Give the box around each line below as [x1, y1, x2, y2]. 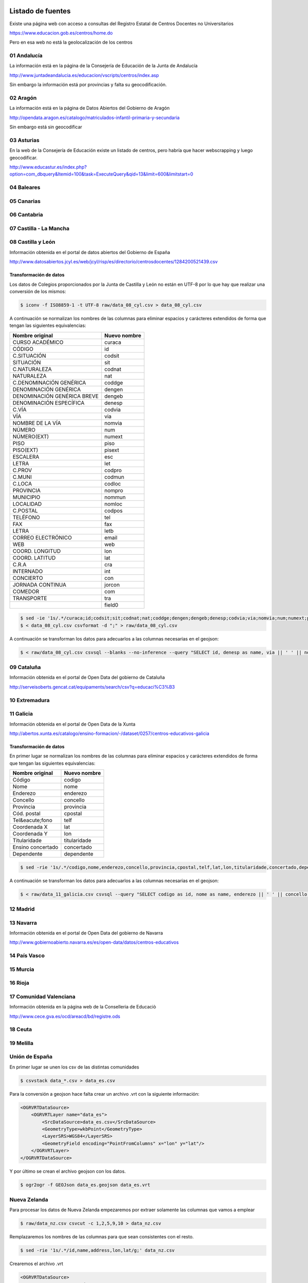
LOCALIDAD [12, 500, 42, 508]
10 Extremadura [9, 696, 50, 704]
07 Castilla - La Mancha [9, 225, 69, 232]
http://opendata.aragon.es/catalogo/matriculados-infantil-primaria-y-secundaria [9, 114, 180, 121]
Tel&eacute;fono [12, 817, 52, 824]
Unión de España [9, 1053, 53, 1060]
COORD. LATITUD [12, 554, 56, 561]
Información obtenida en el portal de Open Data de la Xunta [9, 721, 136, 727]
